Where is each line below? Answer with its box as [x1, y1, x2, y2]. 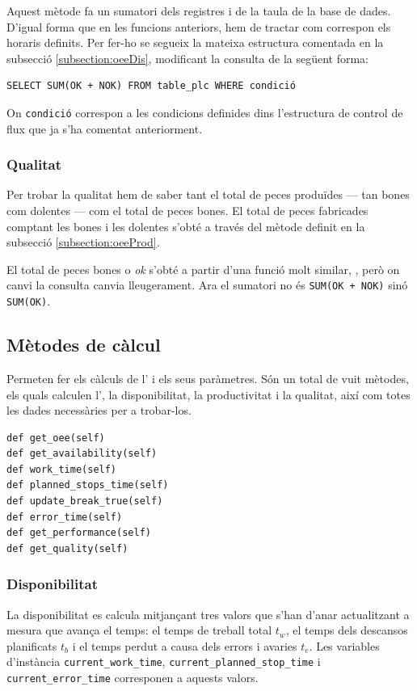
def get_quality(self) [6, 542, 128, 554]
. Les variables [309, 637, 380, 654]
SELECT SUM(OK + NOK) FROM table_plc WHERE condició [6, 80, 296, 92]
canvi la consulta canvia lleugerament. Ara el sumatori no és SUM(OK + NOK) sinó [6, 276, 408, 293]
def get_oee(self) [6, 432, 105, 444]
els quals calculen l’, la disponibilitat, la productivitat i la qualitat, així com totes [6, 386, 411, 402]
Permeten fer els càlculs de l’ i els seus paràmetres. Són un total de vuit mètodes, [6, 369, 409, 386]
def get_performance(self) [6, 527, 151, 539]
